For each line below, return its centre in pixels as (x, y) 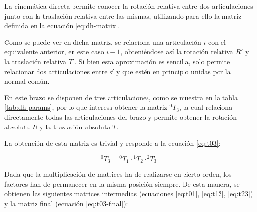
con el (217, 42)
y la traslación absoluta (75, 126)
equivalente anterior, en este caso (54, 52)
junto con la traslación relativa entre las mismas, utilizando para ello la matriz (123, 16)
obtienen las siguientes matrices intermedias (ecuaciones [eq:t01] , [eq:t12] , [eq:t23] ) (129, 193)
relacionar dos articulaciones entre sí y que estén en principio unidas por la (118, 71)
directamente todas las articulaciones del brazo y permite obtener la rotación (121, 116)
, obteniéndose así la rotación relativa (177, 52)
